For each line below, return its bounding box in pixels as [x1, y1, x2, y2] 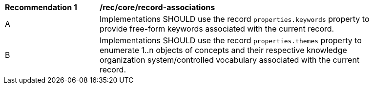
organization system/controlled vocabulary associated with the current [100, 55, 360, 65]
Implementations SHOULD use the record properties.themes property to [100, 35, 362, 45]
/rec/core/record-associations [100, 2, 215, 12]
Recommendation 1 [5, 2, 77, 12]
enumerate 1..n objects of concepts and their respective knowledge [100, 45, 347, 55]
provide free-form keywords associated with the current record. [100, 24, 334, 34]
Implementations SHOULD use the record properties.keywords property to [100, 14, 370, 24]
